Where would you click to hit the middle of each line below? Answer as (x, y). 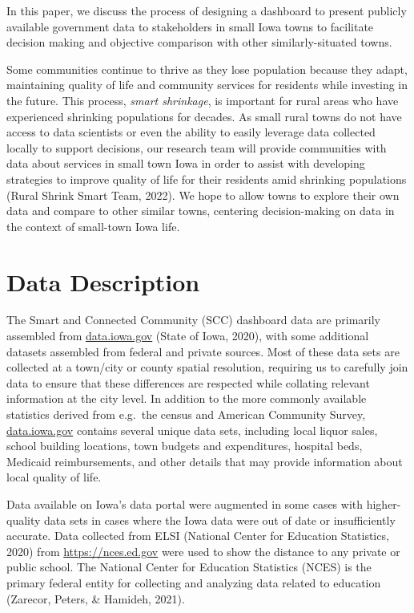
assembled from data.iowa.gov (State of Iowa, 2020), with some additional (188, 336)
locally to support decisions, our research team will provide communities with (197, 147)
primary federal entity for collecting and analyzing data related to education (194, 582)
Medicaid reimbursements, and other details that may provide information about (205, 461)
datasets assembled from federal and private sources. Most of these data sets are (203, 351)
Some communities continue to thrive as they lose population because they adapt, (207, 69)
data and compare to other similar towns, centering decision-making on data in (201, 211)
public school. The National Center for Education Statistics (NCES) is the (189, 567)
